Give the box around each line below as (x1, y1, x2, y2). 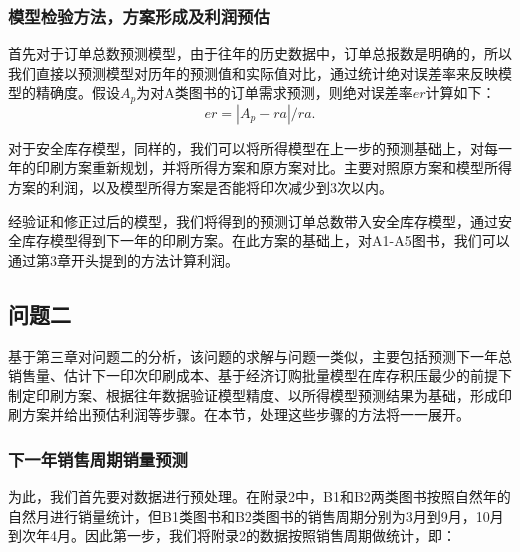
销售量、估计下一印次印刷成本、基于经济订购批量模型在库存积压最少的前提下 (8, 365, 512, 386)
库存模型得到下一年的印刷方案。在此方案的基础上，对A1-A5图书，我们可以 (21, 230, 510, 251)
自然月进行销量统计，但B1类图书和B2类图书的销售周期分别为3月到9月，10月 (8, 505, 504, 526)
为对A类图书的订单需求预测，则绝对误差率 (136, 82, 413, 103)
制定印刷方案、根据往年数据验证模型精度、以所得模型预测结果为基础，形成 (8, 384, 498, 405)
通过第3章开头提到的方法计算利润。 (8, 249, 239, 270)
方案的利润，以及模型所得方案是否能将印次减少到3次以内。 (8, 177, 393, 198)
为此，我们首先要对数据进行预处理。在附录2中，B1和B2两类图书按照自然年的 (8, 486, 511, 507)
